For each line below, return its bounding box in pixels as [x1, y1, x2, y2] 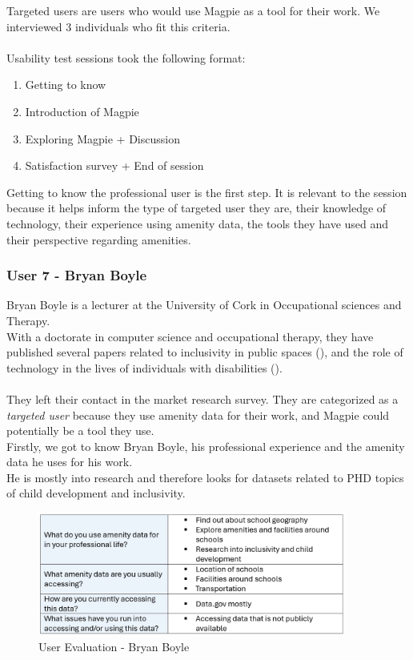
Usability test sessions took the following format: [6, 49, 246, 66]
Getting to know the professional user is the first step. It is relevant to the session [6, 183, 407, 200]
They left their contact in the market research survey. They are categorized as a [6, 390, 399, 407]
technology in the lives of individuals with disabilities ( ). [6, 359, 283, 376]
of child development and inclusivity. [6, 485, 186, 501]
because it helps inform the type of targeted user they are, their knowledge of [6, 199, 387, 216]
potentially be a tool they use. [6, 422, 154, 439]
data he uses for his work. [6, 453, 133, 470]
